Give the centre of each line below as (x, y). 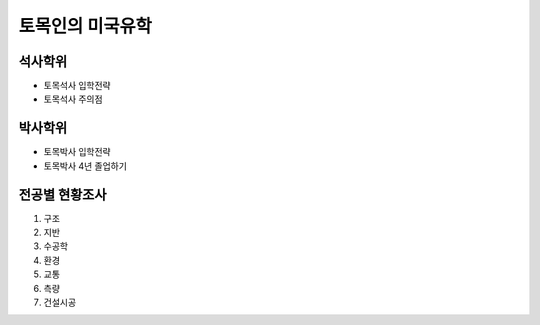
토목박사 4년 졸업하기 (85, 166)
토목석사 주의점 (73, 99)
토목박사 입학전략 (77, 152)
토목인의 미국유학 (85, 26)
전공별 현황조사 (62, 194)
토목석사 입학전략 (77, 86)
